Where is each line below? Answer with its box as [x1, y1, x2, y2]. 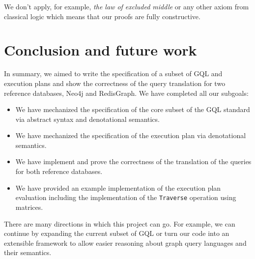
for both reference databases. [15, 166, 103, 176]
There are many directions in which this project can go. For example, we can [4, 218, 235, 229]
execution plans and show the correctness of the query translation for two [4, 78, 226, 88]
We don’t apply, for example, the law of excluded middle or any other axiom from [4, 1, 249, 11]
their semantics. [4, 247, 52, 258]
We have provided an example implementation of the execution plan [15, 182, 221, 193]
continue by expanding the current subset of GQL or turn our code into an [4, 228, 229, 238]
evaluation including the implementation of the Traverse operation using [15, 192, 236, 202]
